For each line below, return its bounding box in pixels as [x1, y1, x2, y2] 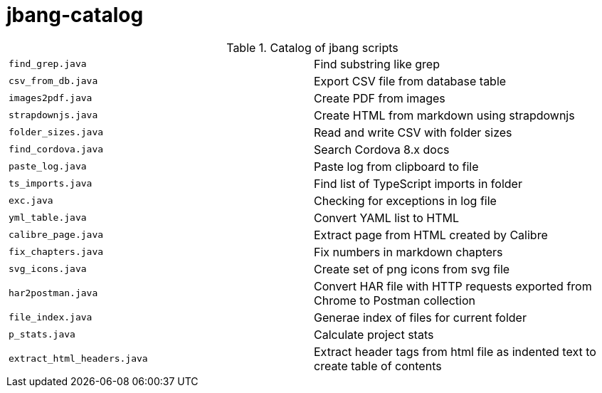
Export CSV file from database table [314, 73, 507, 88]
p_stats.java [9, 329, 75, 340]
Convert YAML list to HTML [314, 210, 460, 225]
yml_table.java [9, 212, 87, 224]
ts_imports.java [9, 178, 93, 189]
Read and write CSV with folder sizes [314, 125, 512, 140]
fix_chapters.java [9, 246, 104, 258]
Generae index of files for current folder [314, 310, 527, 325]
